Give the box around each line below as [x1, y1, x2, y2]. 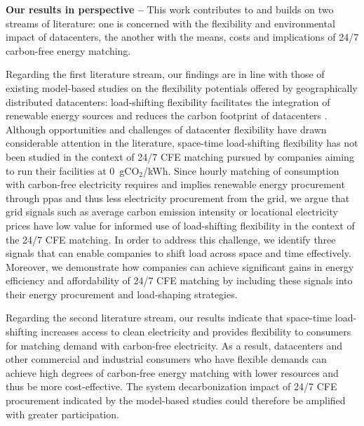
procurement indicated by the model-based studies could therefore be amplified [6, 393, 346, 408]
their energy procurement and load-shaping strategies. [6, 286, 238, 301]
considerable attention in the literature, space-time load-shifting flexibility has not [6, 135, 358, 150]
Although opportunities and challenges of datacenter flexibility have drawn [6, 121, 327, 136]
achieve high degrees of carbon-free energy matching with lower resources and [6, 365, 339, 380]
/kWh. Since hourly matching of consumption [143, 163, 339, 178]
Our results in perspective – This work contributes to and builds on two [6, 2, 334, 16]
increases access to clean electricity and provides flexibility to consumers [41, 324, 351, 339]
